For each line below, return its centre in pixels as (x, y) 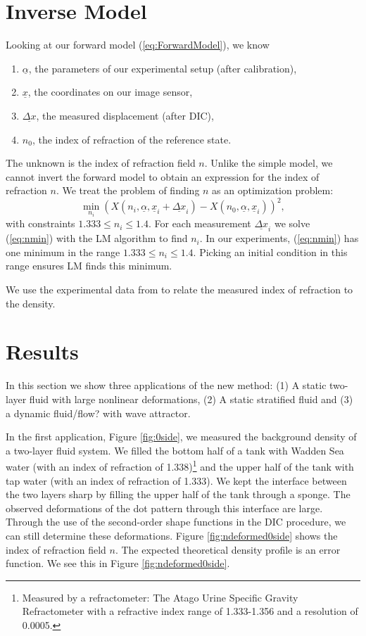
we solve (292, 223)
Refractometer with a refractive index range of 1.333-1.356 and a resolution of (190, 611)
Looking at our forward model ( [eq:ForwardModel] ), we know (138, 45)
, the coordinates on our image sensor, (110, 92)
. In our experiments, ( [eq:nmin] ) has (279, 238)
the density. (31, 303)
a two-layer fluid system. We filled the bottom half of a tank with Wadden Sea (175, 450)
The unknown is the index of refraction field (101, 163)
